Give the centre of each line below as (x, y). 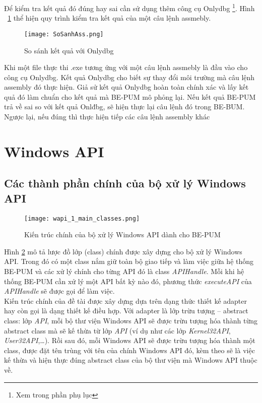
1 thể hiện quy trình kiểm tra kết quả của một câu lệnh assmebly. (109, 18)
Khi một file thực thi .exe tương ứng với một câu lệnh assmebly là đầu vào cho (126, 67)
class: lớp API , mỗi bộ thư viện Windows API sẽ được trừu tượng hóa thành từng (131, 321)
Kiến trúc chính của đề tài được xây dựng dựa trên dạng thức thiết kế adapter (125, 300)
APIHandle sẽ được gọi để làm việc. (59, 291)
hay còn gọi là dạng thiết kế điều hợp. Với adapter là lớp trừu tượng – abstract (126, 311)
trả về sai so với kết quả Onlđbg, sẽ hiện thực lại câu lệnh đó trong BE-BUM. (124, 107)
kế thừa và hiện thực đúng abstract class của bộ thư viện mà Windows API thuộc (131, 360)
